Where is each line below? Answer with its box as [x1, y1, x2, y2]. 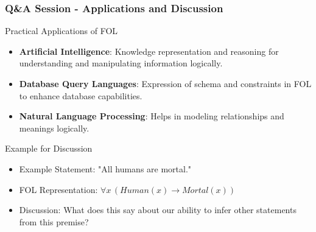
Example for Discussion [5, 142, 93, 155]
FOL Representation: [19, 183, 98, 195]
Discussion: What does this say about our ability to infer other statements [19, 203, 297, 216]
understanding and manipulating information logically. [19, 57, 223, 69]
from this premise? [19, 215, 89, 228]
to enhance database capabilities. [19, 89, 142, 102]
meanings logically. [19, 121, 90, 134]
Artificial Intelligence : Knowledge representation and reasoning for [19, 44, 279, 57]
